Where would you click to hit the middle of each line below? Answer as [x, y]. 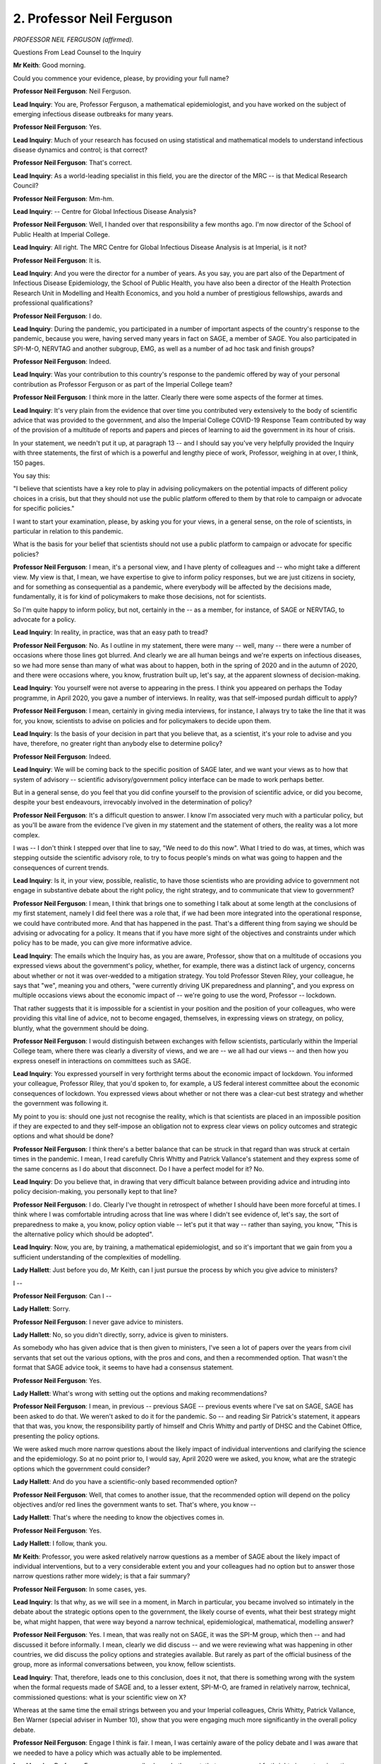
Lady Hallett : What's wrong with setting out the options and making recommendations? [140, 1394]
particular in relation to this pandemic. [68, 531]
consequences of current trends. [61, 867]
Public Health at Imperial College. [61, 234]
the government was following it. [61, 1104]
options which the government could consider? [81, 1468]
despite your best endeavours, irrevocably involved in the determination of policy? [133, 802]
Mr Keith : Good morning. [49, 65]
